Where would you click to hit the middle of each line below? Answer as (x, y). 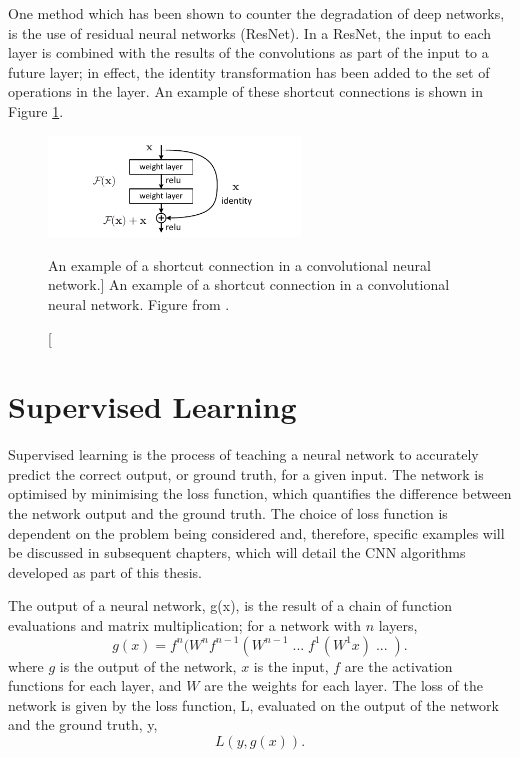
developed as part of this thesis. (105, 571)
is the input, (291, 665)
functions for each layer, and (95, 685)
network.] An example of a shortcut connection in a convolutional (249, 284)
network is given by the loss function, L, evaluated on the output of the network (253, 704)
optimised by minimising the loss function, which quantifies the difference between (260, 493)
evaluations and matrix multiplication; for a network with (184, 625)
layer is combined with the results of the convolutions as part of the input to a (248, 52)
